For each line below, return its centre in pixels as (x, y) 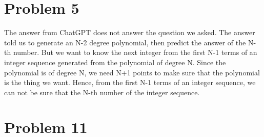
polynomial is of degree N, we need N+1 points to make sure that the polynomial (132, 72)
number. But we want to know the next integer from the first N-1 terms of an (135, 52)
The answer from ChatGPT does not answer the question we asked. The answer (130, 32)
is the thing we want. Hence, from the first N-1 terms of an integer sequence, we (130, 82)
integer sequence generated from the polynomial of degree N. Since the (115, 62)
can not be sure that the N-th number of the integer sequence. (102, 92)
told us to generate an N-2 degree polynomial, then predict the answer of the (125, 42)
